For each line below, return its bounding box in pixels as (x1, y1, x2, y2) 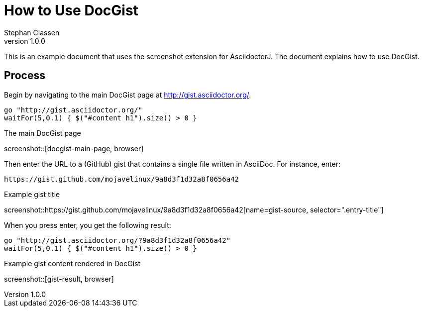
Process (4, 69, 45, 82)
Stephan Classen (4, 28, 60, 37)
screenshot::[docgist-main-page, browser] (4, 144, 144, 153)
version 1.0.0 (4, 36, 45, 45)
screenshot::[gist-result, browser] (4, 274, 114, 283)
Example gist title (4, 190, 60, 199)
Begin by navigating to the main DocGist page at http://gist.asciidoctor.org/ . (4, 90, 251, 99)
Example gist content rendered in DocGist (4, 259, 141, 268)
